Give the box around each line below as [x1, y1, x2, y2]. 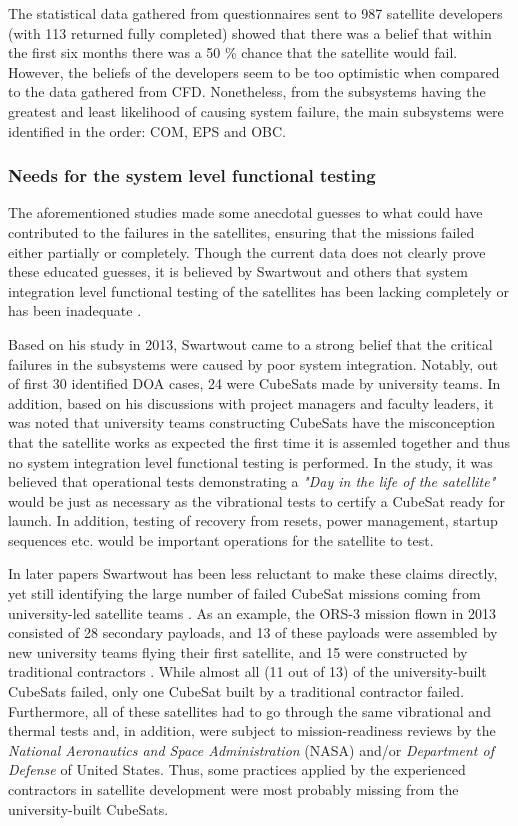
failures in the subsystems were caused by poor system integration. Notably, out [8, 353, 498, 374]
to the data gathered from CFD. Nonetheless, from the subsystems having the [8, 81, 486, 102]
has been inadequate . [8, 300, 142, 321]
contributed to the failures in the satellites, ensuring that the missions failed [8, 221, 475, 242]
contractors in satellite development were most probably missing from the [8, 779, 459, 799]
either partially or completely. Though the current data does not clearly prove [8, 241, 486, 262]
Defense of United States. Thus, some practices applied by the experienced [8, 759, 466, 780]
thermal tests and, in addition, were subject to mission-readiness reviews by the [8, 720, 496, 741]
